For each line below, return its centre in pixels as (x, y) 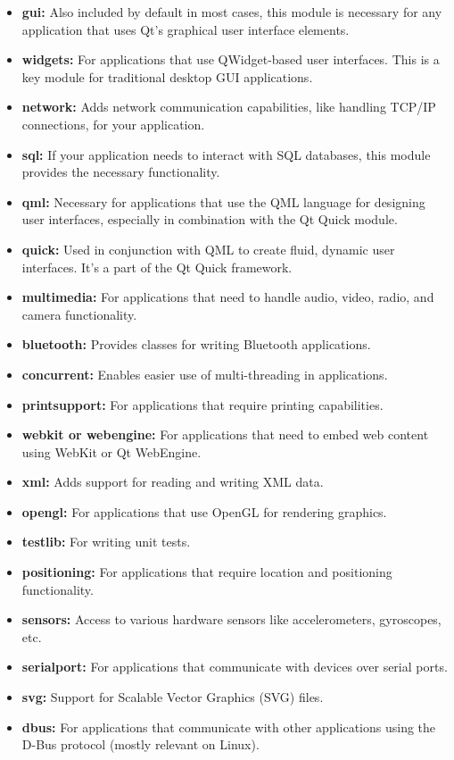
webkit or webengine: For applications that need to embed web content (225, 434)
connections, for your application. (113, 124)
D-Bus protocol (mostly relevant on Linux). (140, 744)
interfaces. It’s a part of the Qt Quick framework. (157, 267)
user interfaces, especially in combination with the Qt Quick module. (210, 219)
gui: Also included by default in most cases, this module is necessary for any (232, 12)
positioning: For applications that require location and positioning (207, 572)
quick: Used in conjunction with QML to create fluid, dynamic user (208, 249)
